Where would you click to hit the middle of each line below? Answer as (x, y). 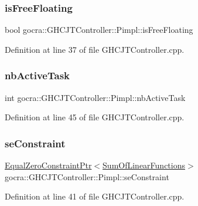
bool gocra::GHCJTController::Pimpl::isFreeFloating (99, 30)
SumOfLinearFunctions (144, 165)
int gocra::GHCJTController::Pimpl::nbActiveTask (95, 97)
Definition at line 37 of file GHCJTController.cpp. (95, 49)
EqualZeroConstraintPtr (48, 165)
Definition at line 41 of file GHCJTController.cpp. (95, 196)
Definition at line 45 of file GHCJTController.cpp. (95, 117)
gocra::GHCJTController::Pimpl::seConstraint (87, 176)
